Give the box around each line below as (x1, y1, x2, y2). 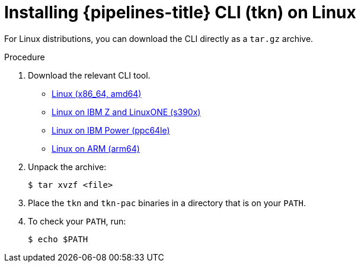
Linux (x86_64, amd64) (52, 88, 142, 99)
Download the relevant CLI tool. (28, 70, 151, 80)
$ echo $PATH (28, 234, 88, 244)
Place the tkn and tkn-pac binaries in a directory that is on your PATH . (28, 197, 306, 208)
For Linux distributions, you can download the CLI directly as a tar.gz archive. (4, 33, 314, 44)
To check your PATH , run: (28, 216, 126, 226)
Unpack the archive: (28, 161, 107, 172)
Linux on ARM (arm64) (52, 143, 140, 154)
